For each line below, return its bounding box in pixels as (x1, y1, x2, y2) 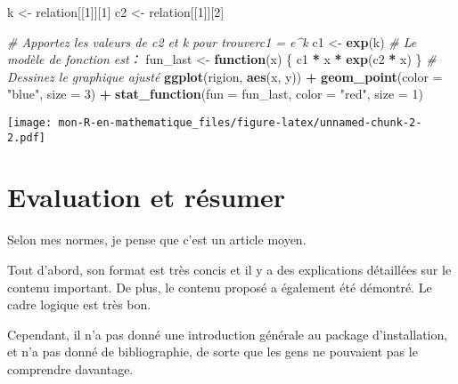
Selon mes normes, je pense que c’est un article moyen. (7, 230, 307, 249)
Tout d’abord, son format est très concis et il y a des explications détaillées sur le (7, 260, 452, 278)
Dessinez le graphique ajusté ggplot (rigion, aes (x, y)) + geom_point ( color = (7, 67, 443, 85)
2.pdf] (7, 131, 45, 144)
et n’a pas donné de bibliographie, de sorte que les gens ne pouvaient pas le (7, 342, 418, 361)
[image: (7, 116, 53, 129)
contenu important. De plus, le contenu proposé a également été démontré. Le (7, 277, 432, 296)
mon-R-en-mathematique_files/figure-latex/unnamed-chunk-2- (58, 116, 422, 129)
